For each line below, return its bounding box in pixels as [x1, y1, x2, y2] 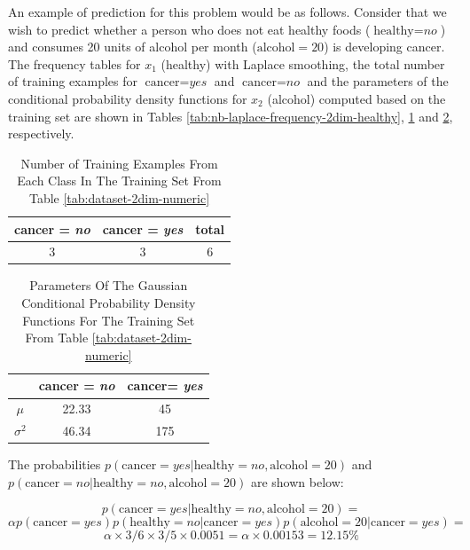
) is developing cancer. [324, 37, 445, 56]
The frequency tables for [8, 54, 141, 73]
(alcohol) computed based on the [267, 89, 446, 107]
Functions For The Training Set [22, 310, 195, 329]
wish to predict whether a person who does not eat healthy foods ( [8, 20, 371, 38]
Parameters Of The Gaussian [29, 276, 188, 295]
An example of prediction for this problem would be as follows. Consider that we [8, 3, 447, 20]
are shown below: [250, 472, 344, 491]
